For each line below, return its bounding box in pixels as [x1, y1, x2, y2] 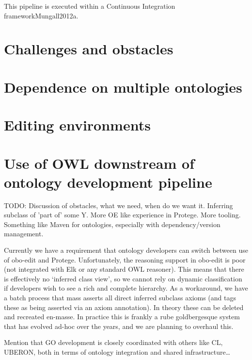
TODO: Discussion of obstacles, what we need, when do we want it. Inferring [4, 200, 233, 210]
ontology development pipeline [4, 172, 212, 192]
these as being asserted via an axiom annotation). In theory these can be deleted [4, 302, 244, 312]
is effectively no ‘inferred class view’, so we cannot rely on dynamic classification [4, 273, 242, 283]
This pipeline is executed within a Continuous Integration [4, 1, 175, 11]
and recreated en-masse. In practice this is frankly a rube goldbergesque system [4, 311, 240, 322]
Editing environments [4, 115, 151, 135]
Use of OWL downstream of [4, 153, 194, 173]
